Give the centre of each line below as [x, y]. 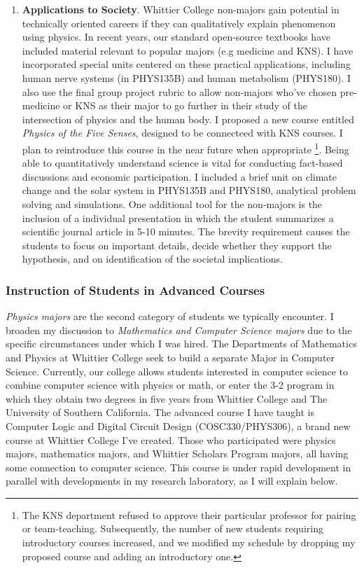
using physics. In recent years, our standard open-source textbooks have [176, 37]
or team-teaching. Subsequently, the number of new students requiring [173, 528]
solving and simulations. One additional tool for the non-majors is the [172, 203]
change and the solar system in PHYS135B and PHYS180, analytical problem [189, 190]
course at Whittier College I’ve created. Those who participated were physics [171, 439]
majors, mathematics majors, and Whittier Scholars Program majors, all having [177, 453]
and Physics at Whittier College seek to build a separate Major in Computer [170, 357]
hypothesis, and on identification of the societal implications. [152, 259]
